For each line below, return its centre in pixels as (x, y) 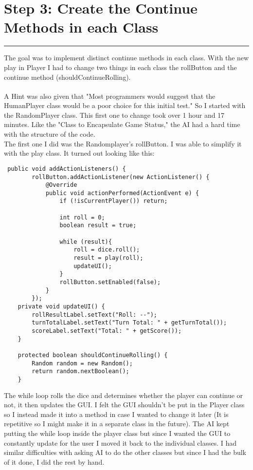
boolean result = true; (98, 226)
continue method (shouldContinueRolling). (67, 77)
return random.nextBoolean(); (81, 371)
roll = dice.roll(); (107, 250)
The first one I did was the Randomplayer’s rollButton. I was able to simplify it (123, 143)
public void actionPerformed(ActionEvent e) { (122, 193)
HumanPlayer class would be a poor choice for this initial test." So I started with (125, 105)
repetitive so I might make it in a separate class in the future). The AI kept (117, 424)
